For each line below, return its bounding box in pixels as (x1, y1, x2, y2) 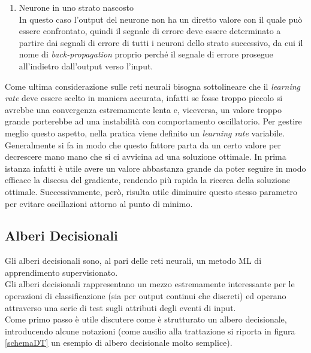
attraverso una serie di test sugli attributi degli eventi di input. (5, 301, 236, 314)
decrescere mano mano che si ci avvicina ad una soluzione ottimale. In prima (5, 150, 286, 163)
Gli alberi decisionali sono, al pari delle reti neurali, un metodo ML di (5, 254, 262, 267)
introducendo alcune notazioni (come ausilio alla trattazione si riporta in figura (5, 324, 295, 337)
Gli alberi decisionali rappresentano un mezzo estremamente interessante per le (5, 278, 295, 290)
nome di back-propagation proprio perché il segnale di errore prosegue (19, 48, 273, 60)
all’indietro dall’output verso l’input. (19, 59, 153, 72)
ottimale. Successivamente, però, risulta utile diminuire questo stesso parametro (5, 185, 297, 197)
